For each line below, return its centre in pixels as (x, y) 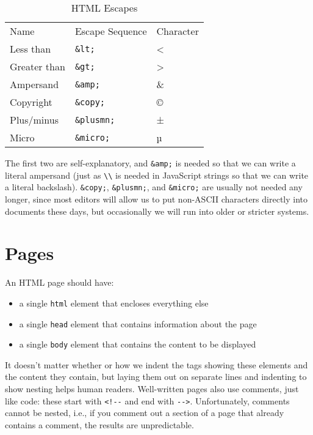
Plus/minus (34, 120)
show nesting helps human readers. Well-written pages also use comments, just (152, 389)
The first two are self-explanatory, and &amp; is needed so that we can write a (150, 163)
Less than (31, 49)
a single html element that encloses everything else (114, 303)
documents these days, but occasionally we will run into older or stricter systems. (157, 211)
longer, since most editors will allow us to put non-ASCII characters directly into (156, 199)
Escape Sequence (111, 31)
